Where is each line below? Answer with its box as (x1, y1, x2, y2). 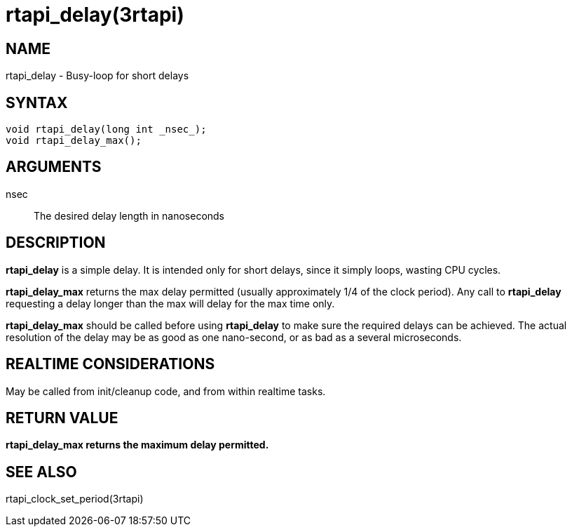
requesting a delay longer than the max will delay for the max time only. (6, 297, 335, 310)
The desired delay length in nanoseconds (34, 209, 225, 222)
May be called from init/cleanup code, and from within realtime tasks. (6, 385, 326, 397)
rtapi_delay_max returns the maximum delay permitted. (6, 439, 269, 451)
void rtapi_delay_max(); (6, 135, 142, 147)
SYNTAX (6, 93, 68, 112)
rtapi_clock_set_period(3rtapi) (6, 493, 144, 505)
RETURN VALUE (6, 408, 118, 427)
